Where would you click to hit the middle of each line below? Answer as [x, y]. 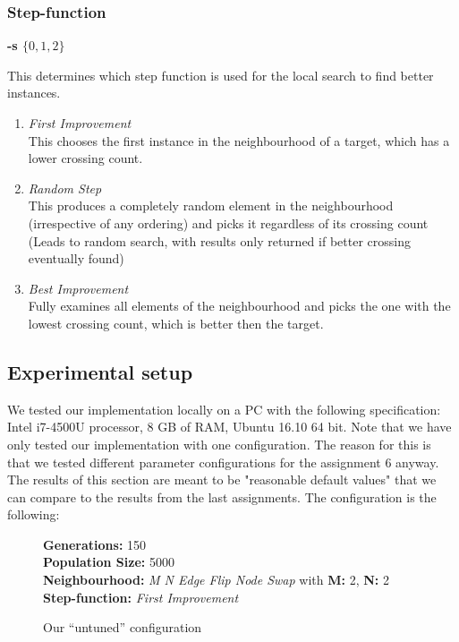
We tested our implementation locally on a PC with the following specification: [224, 409]
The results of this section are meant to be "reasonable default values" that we [222, 479]
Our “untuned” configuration [123, 627]
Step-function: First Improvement [141, 597]
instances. [34, 93]
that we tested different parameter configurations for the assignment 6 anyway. [223, 462]
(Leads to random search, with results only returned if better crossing [219, 240]
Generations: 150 [95, 544]
